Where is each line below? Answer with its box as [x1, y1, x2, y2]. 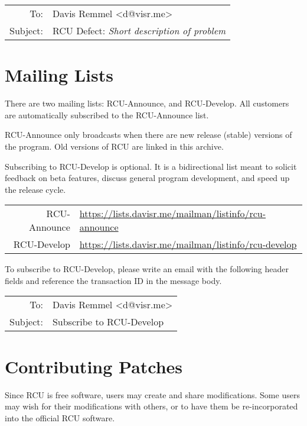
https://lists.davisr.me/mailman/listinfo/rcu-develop [79, 237, 297, 251]
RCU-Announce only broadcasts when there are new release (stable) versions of [5, 128, 292, 141]
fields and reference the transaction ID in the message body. [5, 274, 222, 286]
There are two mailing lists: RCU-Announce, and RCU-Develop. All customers [5, 97, 289, 109]
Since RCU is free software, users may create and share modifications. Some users [5, 388, 300, 401]
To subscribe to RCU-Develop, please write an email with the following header [5, 263, 289, 275]
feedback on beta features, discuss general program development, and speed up [5, 172, 290, 184]
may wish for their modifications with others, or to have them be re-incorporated [5, 400, 298, 412]
